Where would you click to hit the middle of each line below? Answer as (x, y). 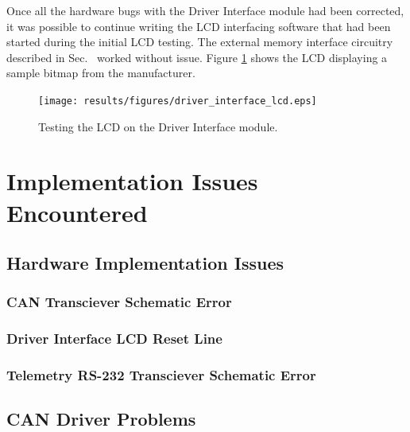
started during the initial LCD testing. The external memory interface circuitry (200, 42)
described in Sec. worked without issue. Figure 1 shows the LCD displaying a (197, 57)
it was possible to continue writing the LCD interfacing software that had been (199, 26)
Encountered (77, 212)
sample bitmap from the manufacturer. (101, 73)
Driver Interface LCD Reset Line (114, 339)
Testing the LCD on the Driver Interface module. (158, 126)
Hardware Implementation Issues (145, 263)
